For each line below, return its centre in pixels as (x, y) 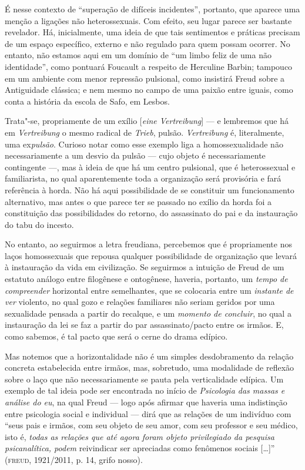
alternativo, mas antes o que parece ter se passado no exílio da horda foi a (138, 201)
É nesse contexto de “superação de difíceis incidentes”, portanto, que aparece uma (152, 9)
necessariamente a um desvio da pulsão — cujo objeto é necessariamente (135, 155)
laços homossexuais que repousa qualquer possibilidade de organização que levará (151, 255)
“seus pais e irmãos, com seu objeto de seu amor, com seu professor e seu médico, (151, 425)
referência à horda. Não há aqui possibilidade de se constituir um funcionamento (150, 189)
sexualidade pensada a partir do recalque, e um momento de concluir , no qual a (148, 313)
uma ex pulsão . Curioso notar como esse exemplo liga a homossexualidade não (144, 144)
